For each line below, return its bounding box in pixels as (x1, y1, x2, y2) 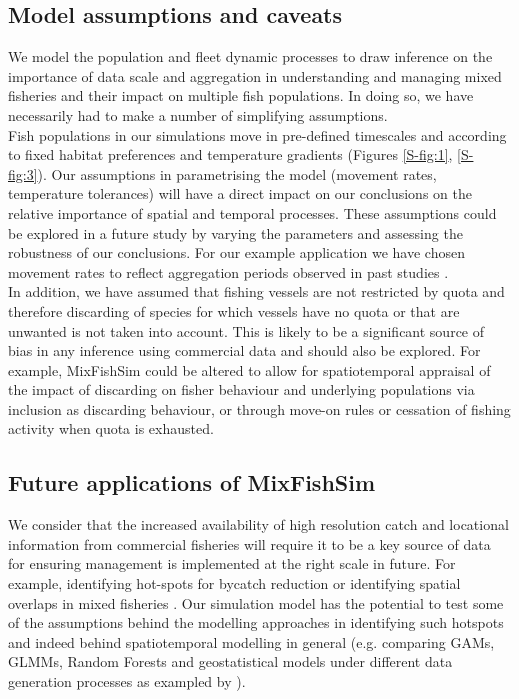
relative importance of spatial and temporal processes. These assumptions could (8, 202, 497, 223)
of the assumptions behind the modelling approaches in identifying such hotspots (8, 612, 504, 633)
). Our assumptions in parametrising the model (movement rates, (37, 163, 437, 184)
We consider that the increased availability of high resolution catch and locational (8, 514, 509, 535)
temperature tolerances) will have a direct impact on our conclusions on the (8, 183, 472, 204)
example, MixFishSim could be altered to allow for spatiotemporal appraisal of (8, 359, 491, 380)
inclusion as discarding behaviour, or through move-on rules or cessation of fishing (8, 398, 511, 419)
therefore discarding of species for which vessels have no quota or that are (8, 300, 460, 321)
